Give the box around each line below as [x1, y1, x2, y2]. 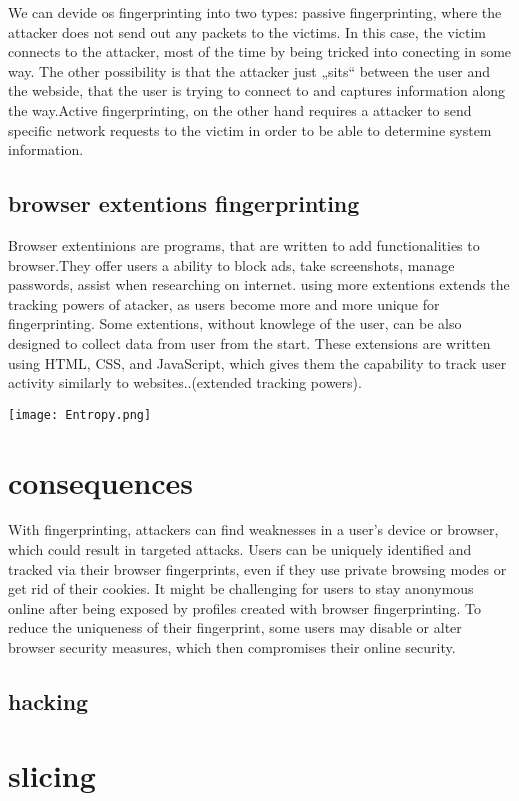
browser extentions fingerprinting [8, 188, 360, 219]
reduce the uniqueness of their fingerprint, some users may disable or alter [8, 617, 462, 638]
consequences [8, 461, 194, 502]
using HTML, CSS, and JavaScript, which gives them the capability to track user [8, 352, 507, 373]
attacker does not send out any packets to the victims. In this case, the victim [8, 21, 486, 42]
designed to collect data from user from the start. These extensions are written [8, 332, 491, 353]
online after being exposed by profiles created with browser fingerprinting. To [8, 597, 482, 618]
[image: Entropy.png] [8, 407, 152, 422]
